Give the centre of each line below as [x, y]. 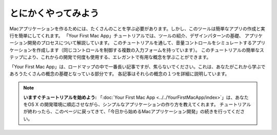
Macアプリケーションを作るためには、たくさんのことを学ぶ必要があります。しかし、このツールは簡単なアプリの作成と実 [137, 29]
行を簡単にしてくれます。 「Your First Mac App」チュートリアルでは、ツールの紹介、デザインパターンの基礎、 [126, 35]
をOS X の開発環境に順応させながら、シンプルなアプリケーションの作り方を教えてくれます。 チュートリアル [137, 104]
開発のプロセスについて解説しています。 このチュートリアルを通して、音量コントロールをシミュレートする [140, 43]
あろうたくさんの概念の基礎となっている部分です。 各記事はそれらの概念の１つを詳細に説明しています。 [120, 74]
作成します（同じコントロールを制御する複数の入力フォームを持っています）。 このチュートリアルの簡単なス [150, 50]
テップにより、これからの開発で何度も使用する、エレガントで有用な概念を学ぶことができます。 [110, 57]
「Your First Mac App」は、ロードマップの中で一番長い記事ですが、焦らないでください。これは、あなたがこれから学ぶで [137, 66]
